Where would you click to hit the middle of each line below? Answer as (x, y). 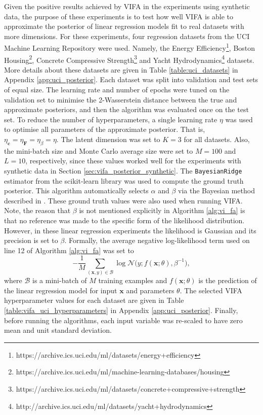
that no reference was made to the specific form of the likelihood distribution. (124, 220)
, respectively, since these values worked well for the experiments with (133, 161)
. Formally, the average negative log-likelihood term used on (157, 240)
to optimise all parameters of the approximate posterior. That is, (105, 129)
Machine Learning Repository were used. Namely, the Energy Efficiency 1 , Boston (130, 47)
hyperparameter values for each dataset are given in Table (94, 300)
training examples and (133, 280)
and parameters (150, 290)
